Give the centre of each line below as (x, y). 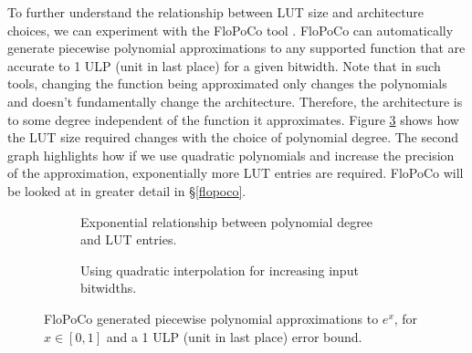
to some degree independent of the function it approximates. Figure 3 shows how (233, 119)
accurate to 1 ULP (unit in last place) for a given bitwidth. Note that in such (224, 65)
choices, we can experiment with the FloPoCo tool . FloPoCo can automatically (231, 30)
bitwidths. (109, 288)
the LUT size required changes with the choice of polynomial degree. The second (233, 137)
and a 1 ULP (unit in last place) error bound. (234, 336)
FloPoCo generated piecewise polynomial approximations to (211, 318)
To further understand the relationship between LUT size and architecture (216, 12)
